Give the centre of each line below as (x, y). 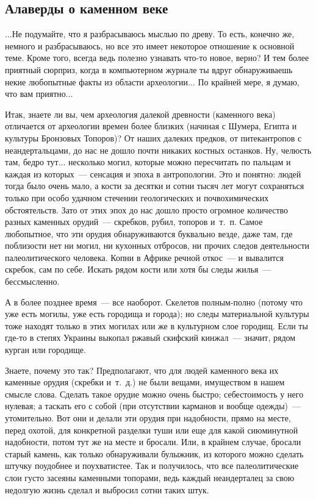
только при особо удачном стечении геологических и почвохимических (137, 197)
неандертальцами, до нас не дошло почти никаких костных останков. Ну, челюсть (158, 150)
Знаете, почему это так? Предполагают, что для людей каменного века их (142, 370)
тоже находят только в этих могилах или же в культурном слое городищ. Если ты (156, 325)
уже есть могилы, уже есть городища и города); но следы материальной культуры (157, 314)
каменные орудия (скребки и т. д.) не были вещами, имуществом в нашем (145, 382)
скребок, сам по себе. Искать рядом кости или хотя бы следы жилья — (138, 269)
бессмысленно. (32, 281)
